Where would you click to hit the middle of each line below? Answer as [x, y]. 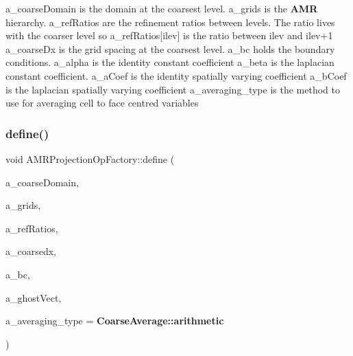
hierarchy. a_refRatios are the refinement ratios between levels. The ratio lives [170, 22]
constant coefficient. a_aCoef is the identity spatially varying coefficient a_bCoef [176, 75]
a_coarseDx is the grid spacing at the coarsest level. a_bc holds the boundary [170, 48]
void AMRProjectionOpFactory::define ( [90, 158]
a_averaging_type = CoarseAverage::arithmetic [115, 321]
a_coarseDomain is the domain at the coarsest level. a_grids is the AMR [162, 8]
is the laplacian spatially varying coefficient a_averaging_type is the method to [173, 89]
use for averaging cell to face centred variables [102, 103]
